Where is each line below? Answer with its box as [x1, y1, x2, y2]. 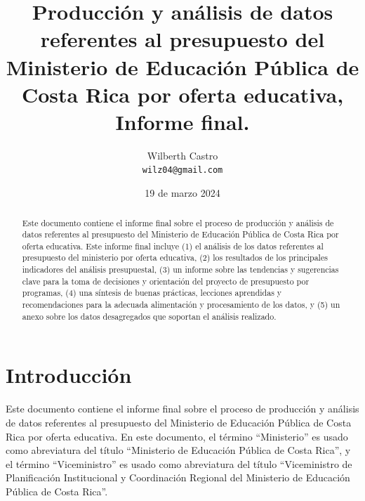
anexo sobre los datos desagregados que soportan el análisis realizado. [22, 310, 277, 322]
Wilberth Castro [147, 148, 218, 162]
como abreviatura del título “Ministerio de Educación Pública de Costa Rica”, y [6, 443, 351, 457]
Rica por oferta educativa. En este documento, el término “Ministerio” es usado [6, 429, 348, 443]
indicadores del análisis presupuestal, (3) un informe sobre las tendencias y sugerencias [22, 263, 339, 275]
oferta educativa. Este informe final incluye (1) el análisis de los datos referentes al [22, 240, 324, 252]
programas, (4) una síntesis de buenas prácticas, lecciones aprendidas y [22, 287, 282, 299]
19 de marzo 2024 [145, 186, 220, 200]
